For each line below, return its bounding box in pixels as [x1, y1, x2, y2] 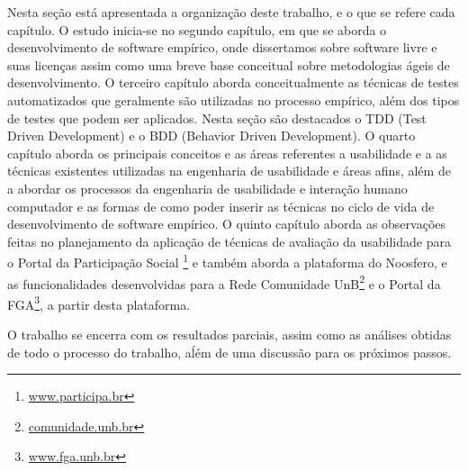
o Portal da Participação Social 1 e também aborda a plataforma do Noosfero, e [7, 250, 447, 271]
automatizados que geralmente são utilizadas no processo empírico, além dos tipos [7, 90, 460, 109]
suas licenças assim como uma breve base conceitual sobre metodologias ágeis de [7, 55, 450, 74]
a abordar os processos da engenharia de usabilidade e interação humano [7, 178, 408, 197]
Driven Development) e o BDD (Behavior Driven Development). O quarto [7, 126, 416, 145]
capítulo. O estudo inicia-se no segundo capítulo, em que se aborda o [7, 20, 387, 39]
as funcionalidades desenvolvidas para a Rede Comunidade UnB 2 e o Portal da [7, 271, 441, 293]
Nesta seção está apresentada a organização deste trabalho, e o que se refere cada [7, 3, 455, 21]
